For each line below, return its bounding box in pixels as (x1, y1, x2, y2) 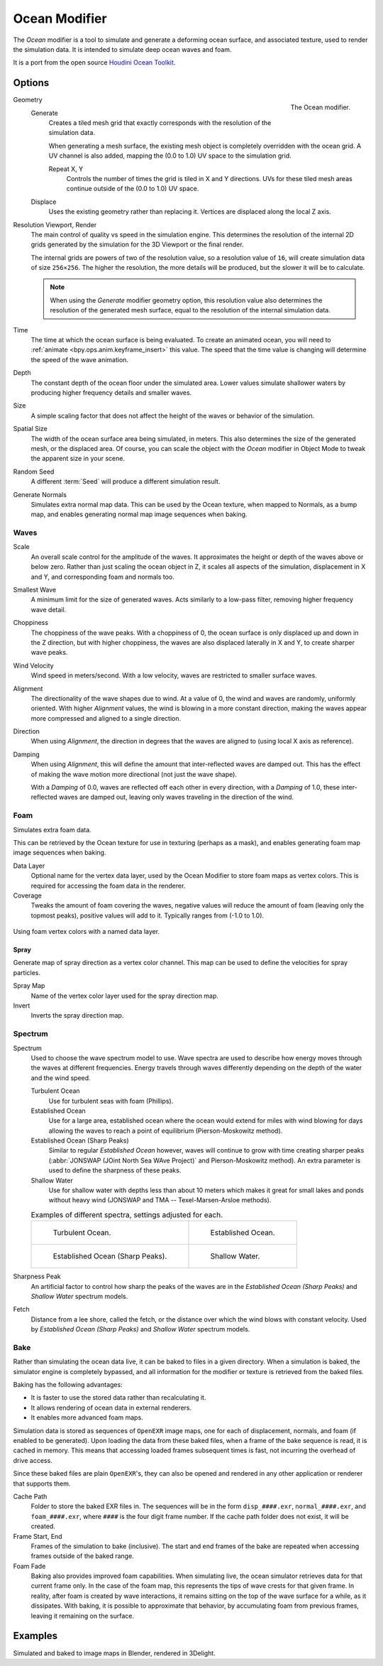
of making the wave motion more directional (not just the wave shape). (30, 770, 238, 778)
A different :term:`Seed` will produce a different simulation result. (30, 477, 221, 486)
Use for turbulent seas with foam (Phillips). (48, 1096, 174, 1105)
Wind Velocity (13, 661, 54, 670)
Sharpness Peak (13, 1272, 62, 1281)
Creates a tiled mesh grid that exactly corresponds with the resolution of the (48, 119, 272, 127)
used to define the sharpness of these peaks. (48, 1166, 182, 1175)
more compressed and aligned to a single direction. (30, 714, 182, 722)
